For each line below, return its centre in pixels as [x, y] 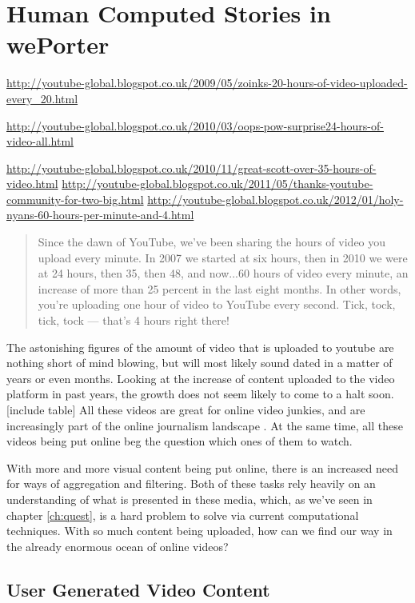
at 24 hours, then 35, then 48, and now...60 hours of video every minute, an [223, 273]
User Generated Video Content [138, 589]
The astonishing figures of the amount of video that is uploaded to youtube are [200, 347]
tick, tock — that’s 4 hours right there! [134, 320]
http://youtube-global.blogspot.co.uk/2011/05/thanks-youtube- [217, 184]
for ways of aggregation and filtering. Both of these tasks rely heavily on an [191, 483]
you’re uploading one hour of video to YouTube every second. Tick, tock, [217, 304]
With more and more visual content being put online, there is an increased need [202, 467]
